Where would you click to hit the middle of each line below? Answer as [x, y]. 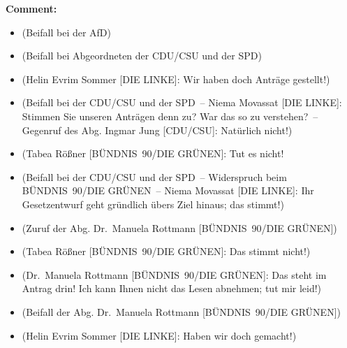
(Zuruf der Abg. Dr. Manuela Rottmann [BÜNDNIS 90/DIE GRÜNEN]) [179, 227]
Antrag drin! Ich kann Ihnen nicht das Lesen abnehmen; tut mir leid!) [172, 288]
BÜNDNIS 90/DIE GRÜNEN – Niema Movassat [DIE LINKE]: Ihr [168, 190]
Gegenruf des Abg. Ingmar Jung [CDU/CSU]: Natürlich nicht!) [157, 130]
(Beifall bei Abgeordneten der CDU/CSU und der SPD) [142, 56]
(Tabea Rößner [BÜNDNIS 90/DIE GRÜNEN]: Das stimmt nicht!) [166, 251]
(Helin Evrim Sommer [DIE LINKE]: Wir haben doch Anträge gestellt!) [176, 79]
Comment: [31, 8]
